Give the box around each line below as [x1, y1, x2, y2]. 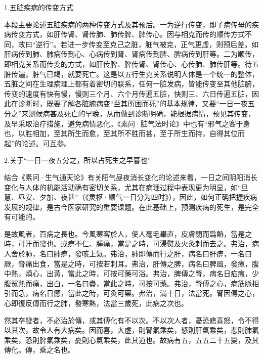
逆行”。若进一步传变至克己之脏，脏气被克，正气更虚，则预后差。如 [35, 38, 259, 49]
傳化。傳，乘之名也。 [4, 344, 75, 355]
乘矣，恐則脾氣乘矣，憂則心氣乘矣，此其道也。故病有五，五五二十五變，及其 [4, 334, 259, 345]
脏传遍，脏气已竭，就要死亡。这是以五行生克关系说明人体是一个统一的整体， [4, 68, 259, 79]
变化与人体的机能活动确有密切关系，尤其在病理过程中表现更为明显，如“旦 [4, 182, 248, 192]
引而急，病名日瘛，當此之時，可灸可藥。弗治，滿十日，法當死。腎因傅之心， [4, 288, 259, 298]
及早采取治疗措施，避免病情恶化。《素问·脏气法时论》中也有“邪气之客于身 [4, 118, 250, 128]
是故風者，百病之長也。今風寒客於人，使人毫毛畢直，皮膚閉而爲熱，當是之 [4, 228, 252, 239]
